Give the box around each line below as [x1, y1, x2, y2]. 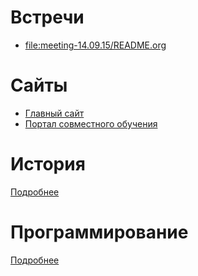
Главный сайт [24, 107, 85, 119]
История [10, 153, 86, 176]
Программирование [10, 221, 189, 243]
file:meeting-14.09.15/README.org [24, 39, 167, 51]
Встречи [10, 6, 85, 29]
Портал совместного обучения [24, 117, 158, 130]
